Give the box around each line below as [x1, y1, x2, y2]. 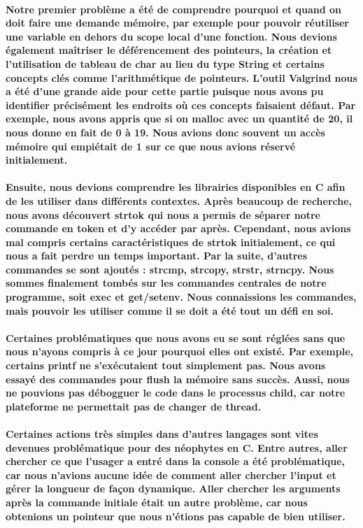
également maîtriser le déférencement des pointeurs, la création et [6, 43, 332, 57]
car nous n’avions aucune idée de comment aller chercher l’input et [6, 467, 336, 482]
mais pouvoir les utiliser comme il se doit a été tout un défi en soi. [6, 303, 334, 317]
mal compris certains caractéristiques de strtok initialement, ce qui [6, 234, 336, 249]
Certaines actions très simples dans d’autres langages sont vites [6, 427, 318, 441]
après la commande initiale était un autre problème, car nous [6, 494, 308, 509]
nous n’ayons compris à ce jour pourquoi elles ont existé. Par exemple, [6, 344, 353, 359]
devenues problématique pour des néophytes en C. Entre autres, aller [6, 440, 348, 455]
